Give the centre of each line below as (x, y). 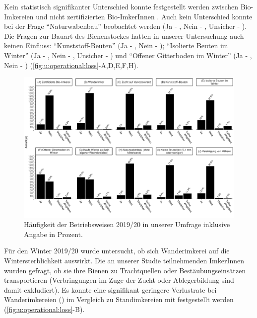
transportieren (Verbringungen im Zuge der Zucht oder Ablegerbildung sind (119, 280)
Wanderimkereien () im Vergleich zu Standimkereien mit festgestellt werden (119, 299)
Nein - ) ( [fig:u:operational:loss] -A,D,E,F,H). (71, 65)
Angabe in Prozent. (53, 234)
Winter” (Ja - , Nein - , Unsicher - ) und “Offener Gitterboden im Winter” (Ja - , (128, 55)
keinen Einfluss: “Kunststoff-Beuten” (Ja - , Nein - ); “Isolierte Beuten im (116, 45)
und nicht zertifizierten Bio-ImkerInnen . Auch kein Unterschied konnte (144, 16)
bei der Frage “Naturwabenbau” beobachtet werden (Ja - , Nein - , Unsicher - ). (126, 26)
